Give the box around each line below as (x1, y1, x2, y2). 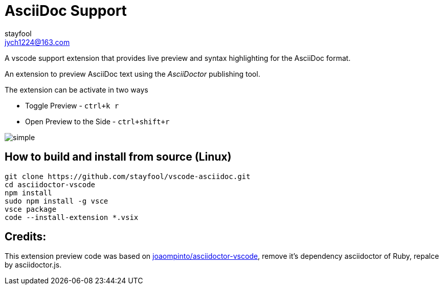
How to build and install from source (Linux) (5, 150, 232, 164)
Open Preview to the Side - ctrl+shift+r (25, 117, 170, 126)
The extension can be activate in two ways (5, 85, 148, 94)
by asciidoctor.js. (5, 260, 62, 270)
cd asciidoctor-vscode (5, 180, 96, 189)
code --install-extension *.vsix (5, 213, 139, 221)
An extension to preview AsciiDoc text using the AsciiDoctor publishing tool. (5, 69, 260, 78)
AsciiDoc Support (5, 2, 127, 19)
